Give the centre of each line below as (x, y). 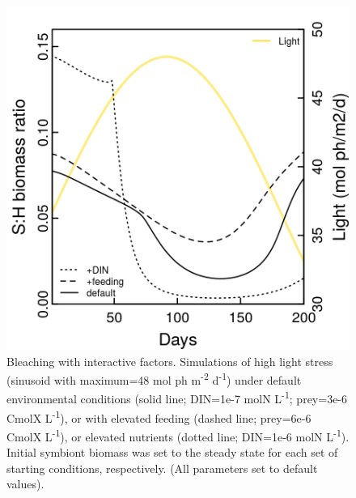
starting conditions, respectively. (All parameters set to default (162, 468)
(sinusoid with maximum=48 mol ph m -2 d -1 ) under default (154, 379)
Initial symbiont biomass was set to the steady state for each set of (172, 452)
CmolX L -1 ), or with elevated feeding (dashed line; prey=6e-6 (159, 416)
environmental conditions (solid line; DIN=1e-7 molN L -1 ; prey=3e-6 (177, 398)
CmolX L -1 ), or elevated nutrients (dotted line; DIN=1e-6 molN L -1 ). (178, 435)
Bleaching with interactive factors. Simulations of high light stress (170, 361)
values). (25, 484)
